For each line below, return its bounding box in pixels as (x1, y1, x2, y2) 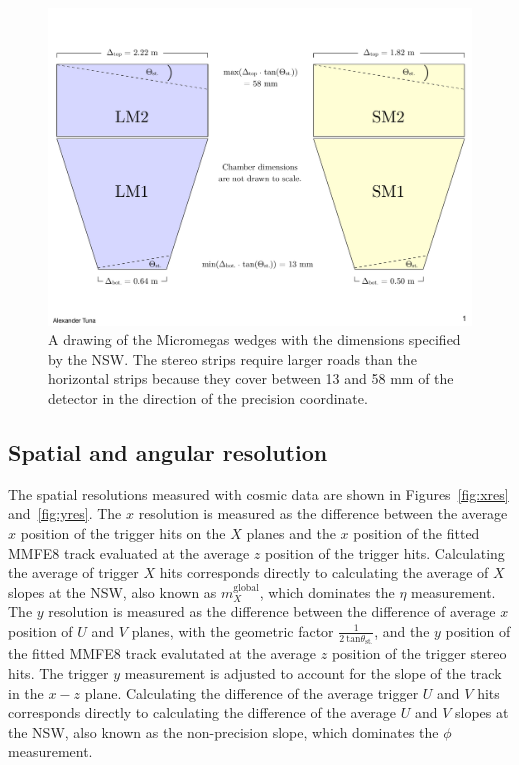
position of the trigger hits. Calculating (265, 542, 505, 563)
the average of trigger (8, 562, 139, 583)
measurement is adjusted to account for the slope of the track (124, 662, 502, 683)
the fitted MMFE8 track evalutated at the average (8, 643, 317, 664)
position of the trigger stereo (331, 643, 507, 664)
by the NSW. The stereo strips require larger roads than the (48, 348, 417, 369)
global (233, 582, 259, 593)
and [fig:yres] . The (8, 503, 122, 524)
